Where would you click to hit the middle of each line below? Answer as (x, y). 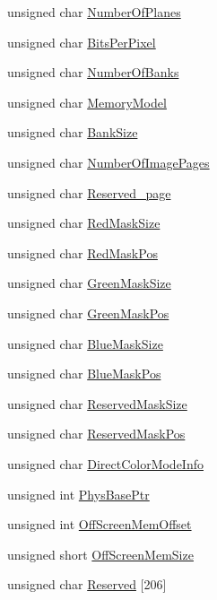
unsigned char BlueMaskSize (85, 343)
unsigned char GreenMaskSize (89, 283)
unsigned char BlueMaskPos (84, 374)
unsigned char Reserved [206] (87, 584)
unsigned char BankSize (73, 132)
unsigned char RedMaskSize (84, 223)
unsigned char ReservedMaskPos (96, 434)
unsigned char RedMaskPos (82, 252)
